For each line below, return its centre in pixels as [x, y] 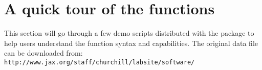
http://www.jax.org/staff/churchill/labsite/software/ [100, 62]
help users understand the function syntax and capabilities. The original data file [131, 43]
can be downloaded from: [43, 53]
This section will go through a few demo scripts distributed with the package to [129, 33]
